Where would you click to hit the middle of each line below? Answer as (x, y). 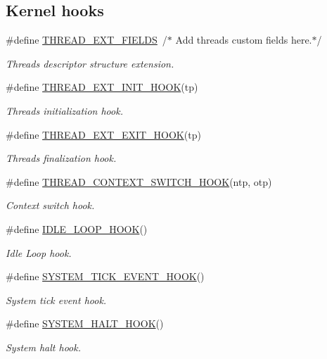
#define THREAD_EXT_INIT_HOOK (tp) (102, 87)
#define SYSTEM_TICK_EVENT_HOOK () (105, 276)
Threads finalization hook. (61, 158)
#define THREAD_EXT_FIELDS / (86, 40)
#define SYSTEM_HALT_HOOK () (85, 323)
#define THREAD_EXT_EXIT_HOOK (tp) (103, 134)
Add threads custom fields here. (244, 40)
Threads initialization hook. (64, 110)
